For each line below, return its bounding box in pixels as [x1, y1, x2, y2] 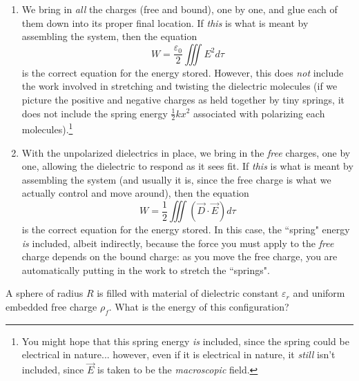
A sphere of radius [6, 286, 84, 300]
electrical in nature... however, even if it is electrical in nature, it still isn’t [21, 347, 336, 362]
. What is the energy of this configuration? [108, 299, 289, 313]
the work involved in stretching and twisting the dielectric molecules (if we [21, 79, 338, 93]
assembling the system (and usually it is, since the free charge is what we [21, 172, 331, 186]
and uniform [293, 286, 345, 300]
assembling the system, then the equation [21, 29, 197, 43]
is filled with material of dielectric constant [97, 286, 279, 300]
